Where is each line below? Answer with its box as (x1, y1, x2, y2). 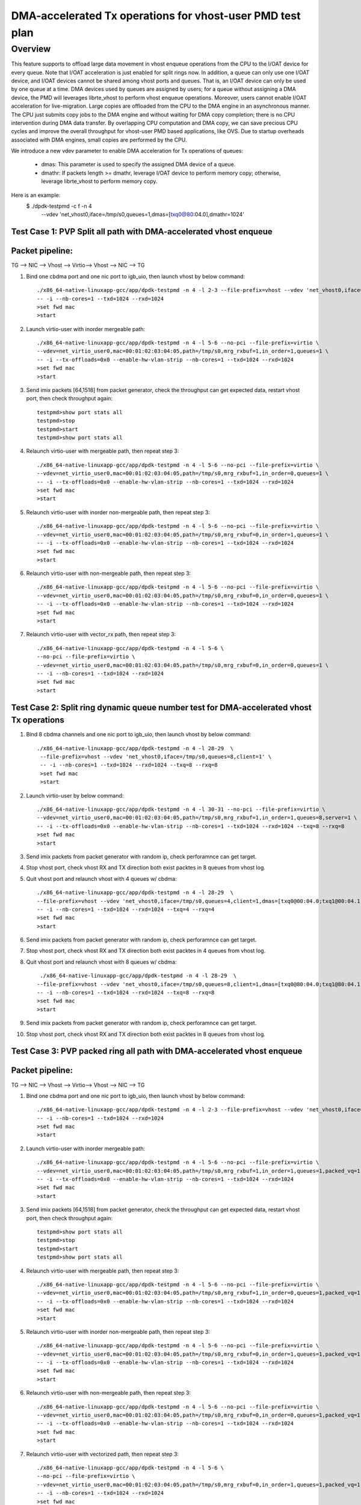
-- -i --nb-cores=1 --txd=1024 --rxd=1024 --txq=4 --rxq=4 (37, 906, 215, 913)
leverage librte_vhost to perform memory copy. (41, 178, 158, 185)
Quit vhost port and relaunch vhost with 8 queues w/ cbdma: (26, 958, 177, 966)
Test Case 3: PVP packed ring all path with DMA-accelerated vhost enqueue (11, 1046, 303, 1057)
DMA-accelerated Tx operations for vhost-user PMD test (11, 9, 301, 22)
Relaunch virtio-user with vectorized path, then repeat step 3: (26, 1450, 179, 1457)
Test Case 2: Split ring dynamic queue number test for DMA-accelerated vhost (11, 702, 312, 713)
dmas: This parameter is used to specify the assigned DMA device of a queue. (41, 161, 236, 168)
